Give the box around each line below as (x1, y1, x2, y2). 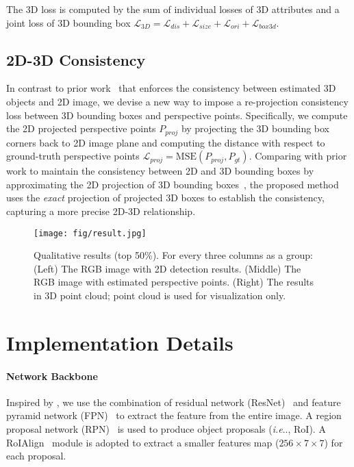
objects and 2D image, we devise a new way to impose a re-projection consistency (6, 94, 349, 108)
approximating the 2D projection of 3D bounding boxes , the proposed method (6, 177, 339, 191)
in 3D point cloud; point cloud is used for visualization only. (34, 288, 286, 303)
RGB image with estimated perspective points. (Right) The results (34, 275, 314, 289)
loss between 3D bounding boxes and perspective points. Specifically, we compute (6, 108, 348, 122)
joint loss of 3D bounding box (6, 15, 131, 29)
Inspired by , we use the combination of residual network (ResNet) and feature (6, 394, 341, 409)
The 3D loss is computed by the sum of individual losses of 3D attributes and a (6, 2, 340, 16)
